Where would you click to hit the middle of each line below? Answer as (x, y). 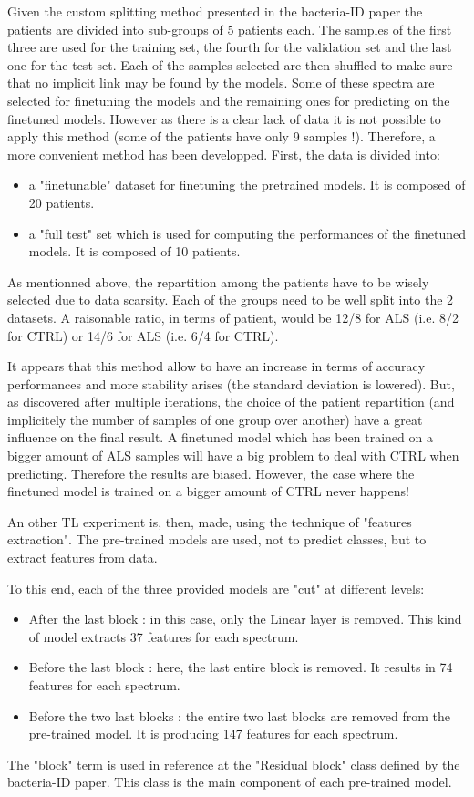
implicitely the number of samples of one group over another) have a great (215, 419)
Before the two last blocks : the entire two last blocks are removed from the (240, 715)
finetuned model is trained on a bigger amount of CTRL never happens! (208, 491)
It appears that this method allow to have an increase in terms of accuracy (216, 366)
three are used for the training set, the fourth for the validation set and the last (230, 47)
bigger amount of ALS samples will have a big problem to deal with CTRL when (233, 455)
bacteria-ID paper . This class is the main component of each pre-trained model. (230, 782)
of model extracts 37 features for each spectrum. (164, 636)
